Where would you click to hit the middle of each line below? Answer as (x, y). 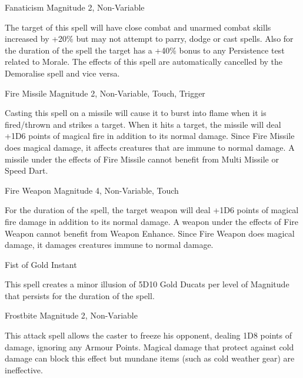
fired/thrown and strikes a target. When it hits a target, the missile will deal (143, 124)
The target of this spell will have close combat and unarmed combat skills (138, 27)
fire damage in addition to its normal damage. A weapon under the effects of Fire (152, 221)
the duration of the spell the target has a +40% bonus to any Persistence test (145, 50)
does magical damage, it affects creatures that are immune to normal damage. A (150, 147)
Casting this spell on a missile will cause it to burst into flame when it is (136, 113)
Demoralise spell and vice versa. (62, 73)
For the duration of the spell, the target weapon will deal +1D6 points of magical (152, 210)
